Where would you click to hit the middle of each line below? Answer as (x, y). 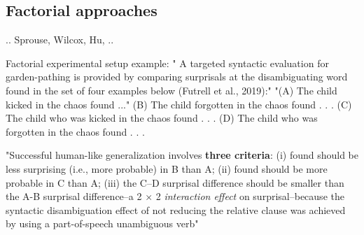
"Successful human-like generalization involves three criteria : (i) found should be (182, 155)
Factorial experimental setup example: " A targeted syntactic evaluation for (167, 63)
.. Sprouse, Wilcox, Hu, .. (60, 40)
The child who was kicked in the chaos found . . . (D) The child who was (162, 118)
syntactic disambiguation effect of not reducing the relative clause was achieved (176, 209)
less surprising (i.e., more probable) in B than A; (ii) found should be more (167, 168)
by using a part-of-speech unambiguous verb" (102, 223)
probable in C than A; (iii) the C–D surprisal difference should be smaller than (175, 182)
